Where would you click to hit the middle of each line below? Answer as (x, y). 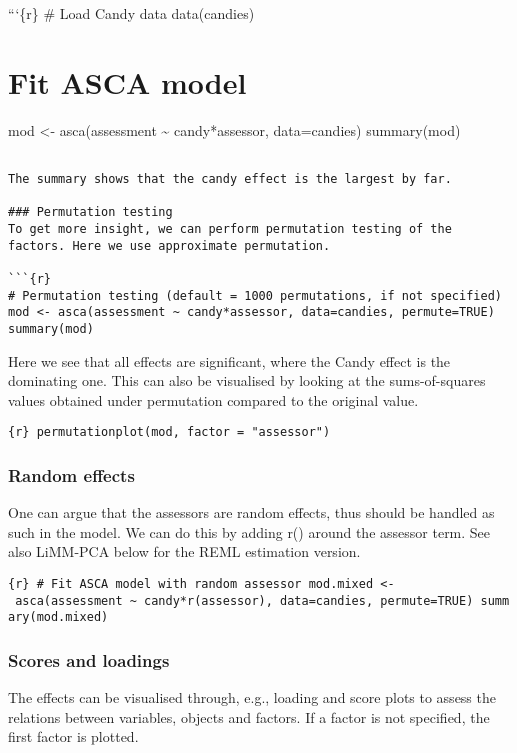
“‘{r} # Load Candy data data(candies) (131, 13)
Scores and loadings (89, 659)
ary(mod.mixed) (58, 617)
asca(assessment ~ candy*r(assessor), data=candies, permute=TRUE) (244, 600)
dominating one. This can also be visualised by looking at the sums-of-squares (247, 380)
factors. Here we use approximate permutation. (169, 245)
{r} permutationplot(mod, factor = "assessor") (169, 432)
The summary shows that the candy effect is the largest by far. (230, 178)
